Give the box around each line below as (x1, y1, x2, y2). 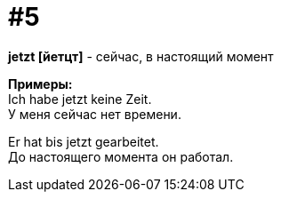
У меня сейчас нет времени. (8, 106, 181, 122)
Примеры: (8, 76, 73, 92)
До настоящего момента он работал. (8, 148, 234, 164)
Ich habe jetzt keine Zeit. (8, 91, 152, 107)
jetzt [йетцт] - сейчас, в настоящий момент (8, 48, 274, 64)
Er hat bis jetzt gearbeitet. (8, 133, 159, 149)
